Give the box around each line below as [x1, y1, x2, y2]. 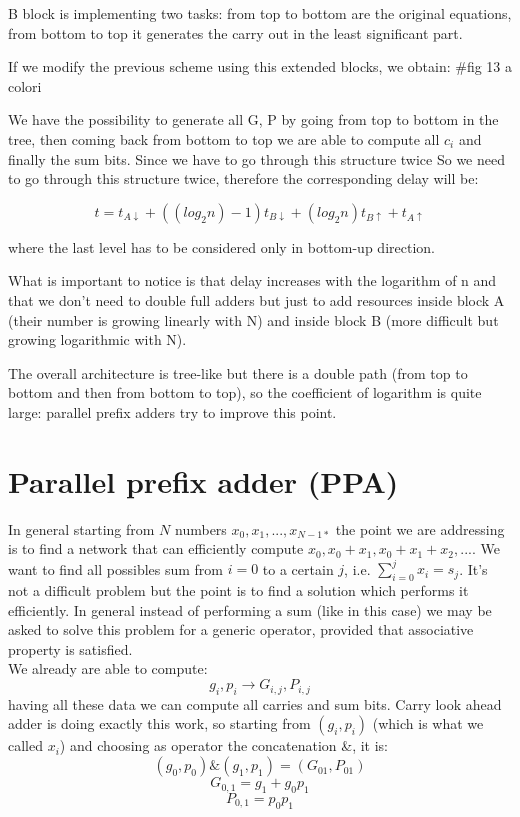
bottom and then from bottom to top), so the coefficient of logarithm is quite [8, 382, 482, 403]
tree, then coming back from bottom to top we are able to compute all [8, 128, 440, 149]
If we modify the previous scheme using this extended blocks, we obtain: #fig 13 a [8, 56, 512, 77]
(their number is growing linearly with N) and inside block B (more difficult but [8, 309, 499, 330]
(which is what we [372, 713, 484, 734]
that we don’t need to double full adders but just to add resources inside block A [8, 289, 505, 310]
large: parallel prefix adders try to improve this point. [8, 401, 337, 422]
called [8, 735, 43, 756]
